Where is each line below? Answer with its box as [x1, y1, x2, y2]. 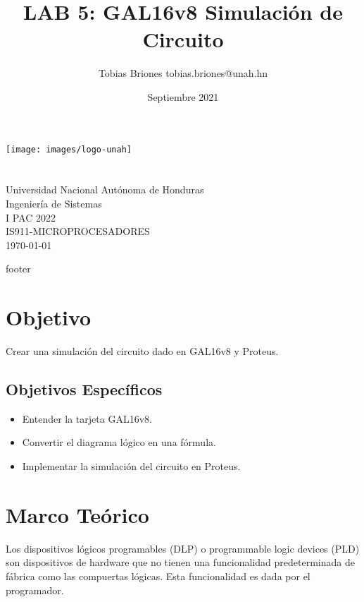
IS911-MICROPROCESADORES [6, 224, 150, 239]
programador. [6, 582, 64, 597]
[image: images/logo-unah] [6, 144, 132, 155]
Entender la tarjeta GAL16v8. [22, 411, 152, 426]
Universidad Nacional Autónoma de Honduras [6, 182, 204, 197]
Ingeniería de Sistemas [6, 195, 102, 210]
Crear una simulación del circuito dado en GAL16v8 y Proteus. [6, 344, 279, 359]
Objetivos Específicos [6, 378, 163, 400]
